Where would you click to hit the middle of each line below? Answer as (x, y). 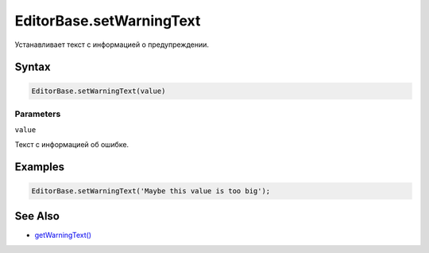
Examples (40, 167)
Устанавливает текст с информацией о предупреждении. (112, 45)
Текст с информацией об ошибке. (72, 144)
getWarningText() (63, 235)
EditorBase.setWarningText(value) (99, 91)
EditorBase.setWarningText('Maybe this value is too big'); (151, 191)
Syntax (33, 67)
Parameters (38, 114)
